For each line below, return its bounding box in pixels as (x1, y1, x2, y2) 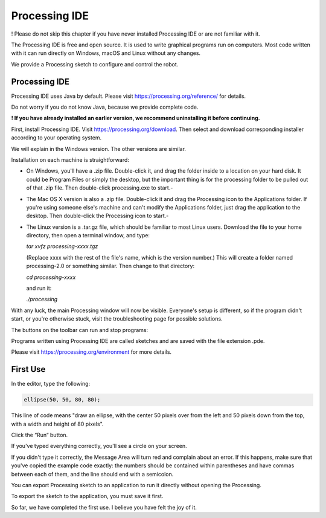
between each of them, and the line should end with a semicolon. (11, 470, 174, 478)
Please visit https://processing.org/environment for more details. (11, 348, 172, 356)
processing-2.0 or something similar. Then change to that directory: (26, 263, 195, 270)
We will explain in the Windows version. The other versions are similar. (11, 145, 187, 152)
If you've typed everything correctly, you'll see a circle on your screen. (11, 443, 187, 450)
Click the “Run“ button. (11, 432, 68, 439)
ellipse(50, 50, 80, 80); (24, 396, 101, 403)
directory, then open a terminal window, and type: (26, 232, 150, 239)
